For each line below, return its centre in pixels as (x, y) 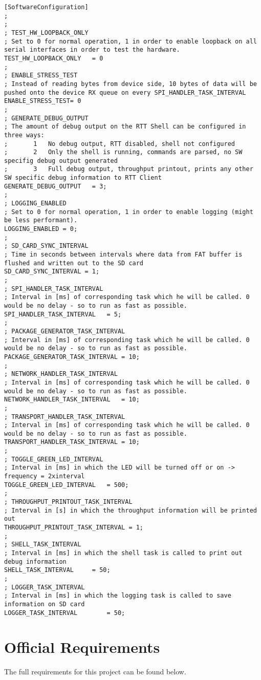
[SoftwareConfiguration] (46, 7)
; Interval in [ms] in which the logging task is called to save (118, 596)
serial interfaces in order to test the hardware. (92, 50)
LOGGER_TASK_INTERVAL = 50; (65, 613)
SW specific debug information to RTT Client (83, 178)
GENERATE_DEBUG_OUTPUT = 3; (56, 186)
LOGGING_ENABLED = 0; (41, 229)
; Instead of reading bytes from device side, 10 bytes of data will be (130, 84)
